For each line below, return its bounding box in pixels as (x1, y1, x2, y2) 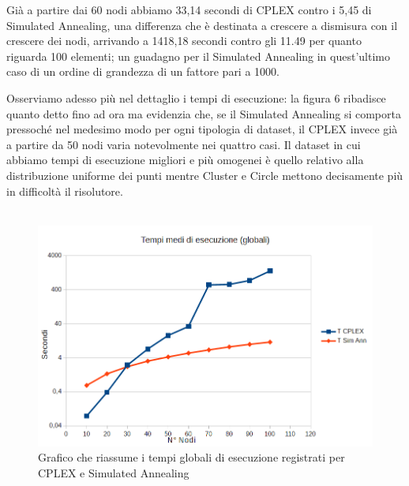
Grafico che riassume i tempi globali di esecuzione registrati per (38, 449, 345, 465)
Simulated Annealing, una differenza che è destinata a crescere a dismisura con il (6, 17, 398, 33)
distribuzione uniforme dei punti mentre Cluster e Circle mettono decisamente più (6, 166, 403, 183)
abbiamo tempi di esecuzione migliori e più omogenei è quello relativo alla (6, 151, 364, 168)
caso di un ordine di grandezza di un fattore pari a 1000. (6, 63, 280, 80)
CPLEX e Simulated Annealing (38, 464, 189, 480)
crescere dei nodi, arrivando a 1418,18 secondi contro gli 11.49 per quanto (6, 32, 362, 49)
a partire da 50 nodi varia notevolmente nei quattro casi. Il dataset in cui (6, 136, 361, 152)
